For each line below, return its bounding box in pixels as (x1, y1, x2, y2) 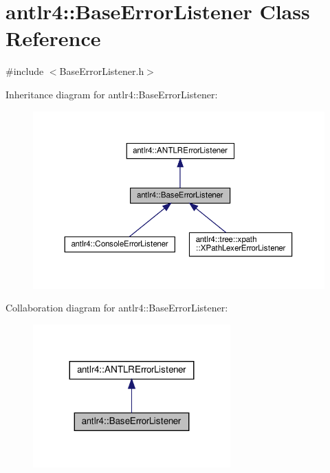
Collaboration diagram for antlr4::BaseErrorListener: (5, 300, 228, 315)
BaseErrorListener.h (59, 64, 144, 78)
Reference (5, 24, 101, 52)
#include (5, 64, 44, 78)
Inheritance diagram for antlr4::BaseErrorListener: (5, 87, 218, 101)
